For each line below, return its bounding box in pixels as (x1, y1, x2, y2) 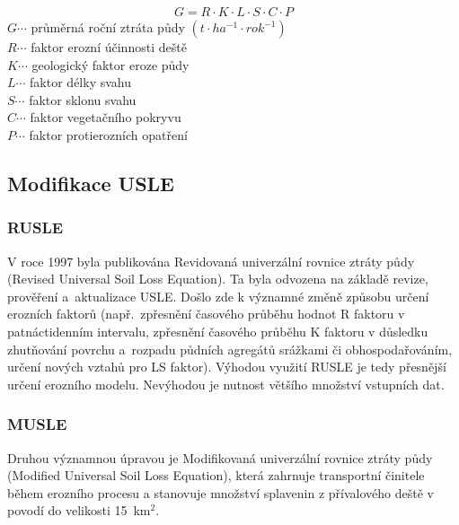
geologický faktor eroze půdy (31, 55, 190, 74)
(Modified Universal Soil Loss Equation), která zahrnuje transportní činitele (7, 466, 425, 485)
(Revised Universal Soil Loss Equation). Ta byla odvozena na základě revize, (7, 269, 428, 288)
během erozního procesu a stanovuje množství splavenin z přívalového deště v (7, 483, 434, 502)
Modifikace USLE (7, 169, 174, 197)
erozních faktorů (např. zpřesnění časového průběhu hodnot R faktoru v (7, 304, 405, 323)
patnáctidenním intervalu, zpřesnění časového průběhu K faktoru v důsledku (7, 321, 428, 340)
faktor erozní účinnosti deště (31, 38, 187, 57)
